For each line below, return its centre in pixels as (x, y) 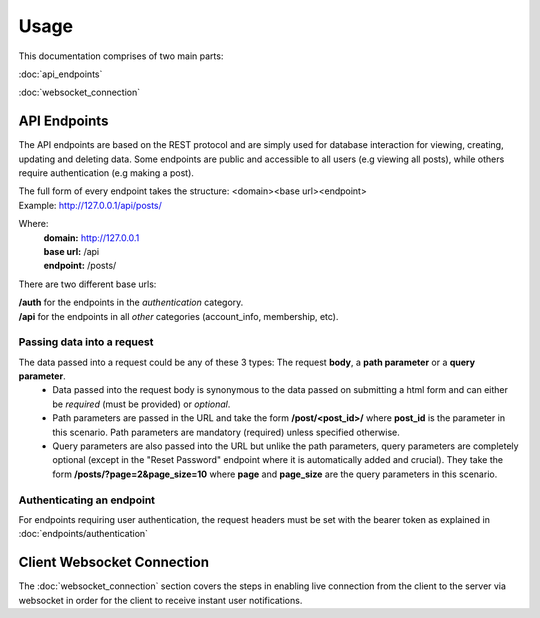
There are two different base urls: (87, 284)
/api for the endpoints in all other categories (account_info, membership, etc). (178, 316)
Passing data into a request (86, 342)
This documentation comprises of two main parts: (121, 56)
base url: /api (71, 251)
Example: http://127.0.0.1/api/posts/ (90, 205)
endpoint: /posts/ (80, 266)
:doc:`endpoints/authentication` (83, 534)
